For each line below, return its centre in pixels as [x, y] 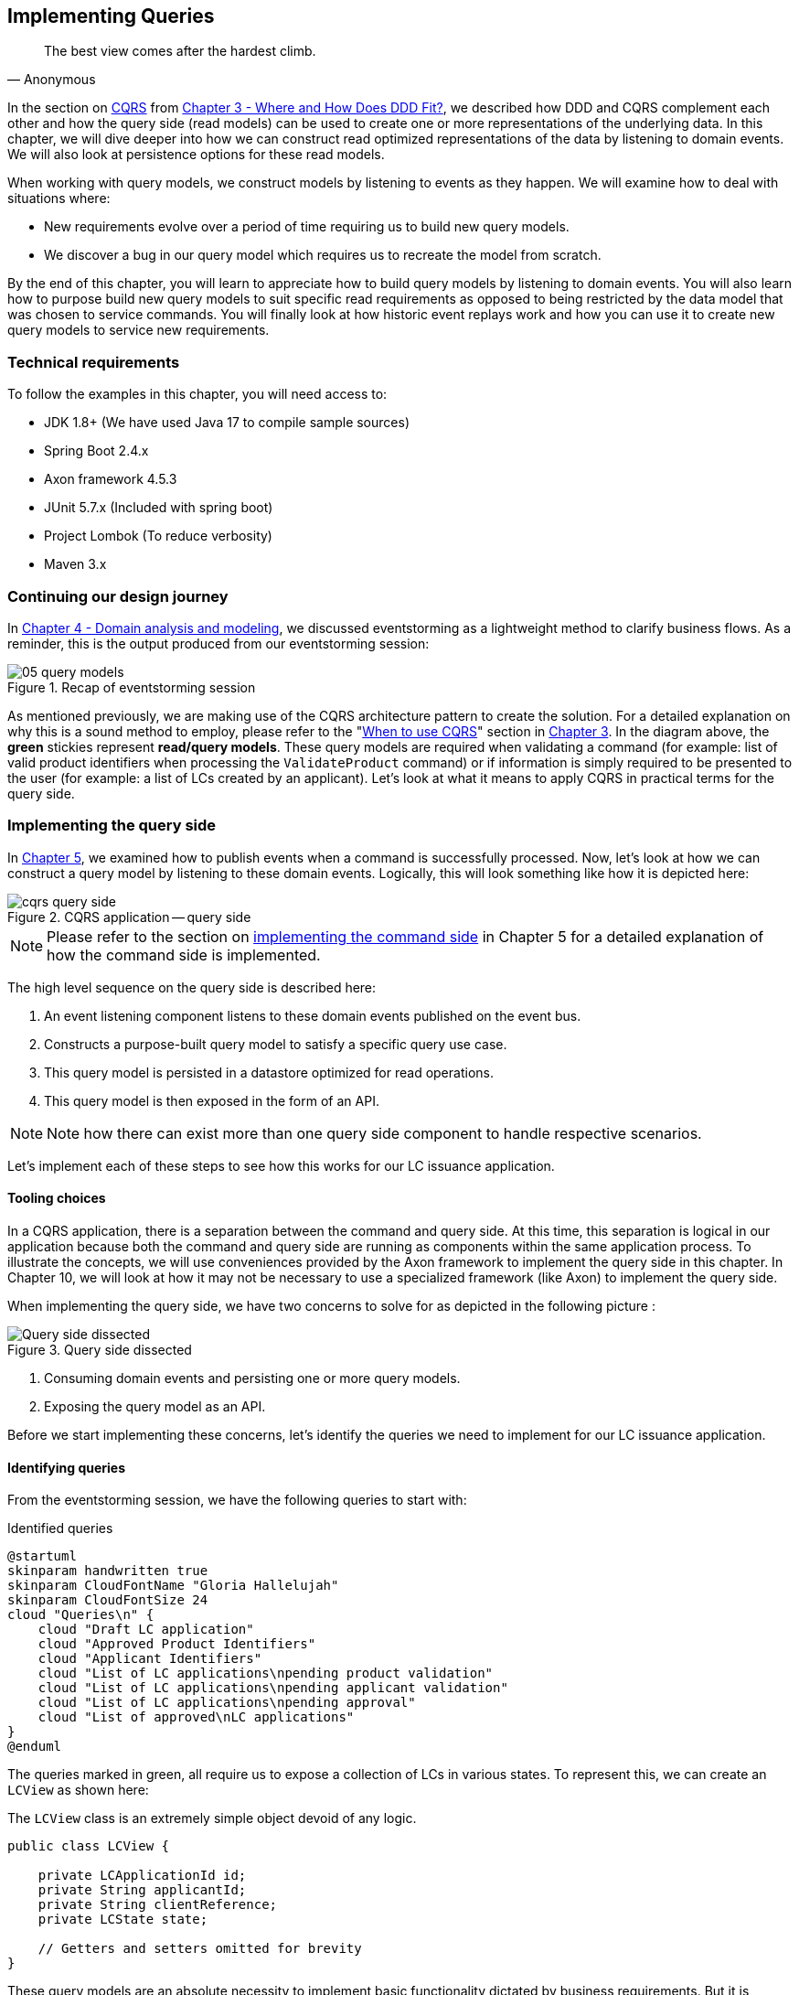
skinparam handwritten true [108, 1571]
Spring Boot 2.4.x [96, 451]
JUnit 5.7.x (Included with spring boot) [159, 508]
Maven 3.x [75, 564]
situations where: [59, 198]
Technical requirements [94, 362]
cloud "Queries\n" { [81, 1615]
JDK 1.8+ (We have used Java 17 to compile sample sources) [227, 423]
